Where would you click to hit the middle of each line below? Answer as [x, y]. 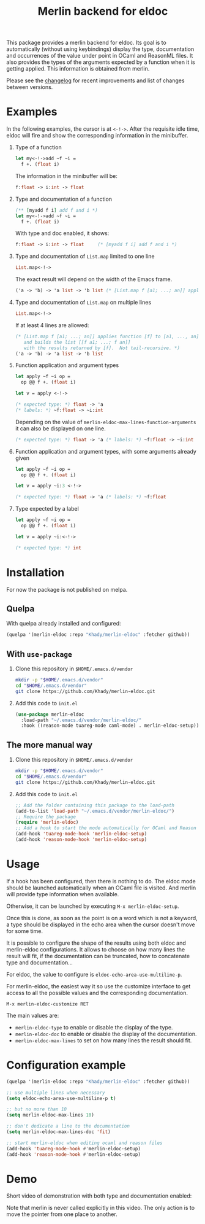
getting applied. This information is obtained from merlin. [78, 69]
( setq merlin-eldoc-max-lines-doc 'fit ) [59, 1132]
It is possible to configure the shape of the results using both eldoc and [96, 943]
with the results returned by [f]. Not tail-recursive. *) [102, 348]
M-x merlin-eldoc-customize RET [47, 1004]
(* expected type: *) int [48, 548]
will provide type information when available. [63, 894]
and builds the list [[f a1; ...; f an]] [77, 342]
